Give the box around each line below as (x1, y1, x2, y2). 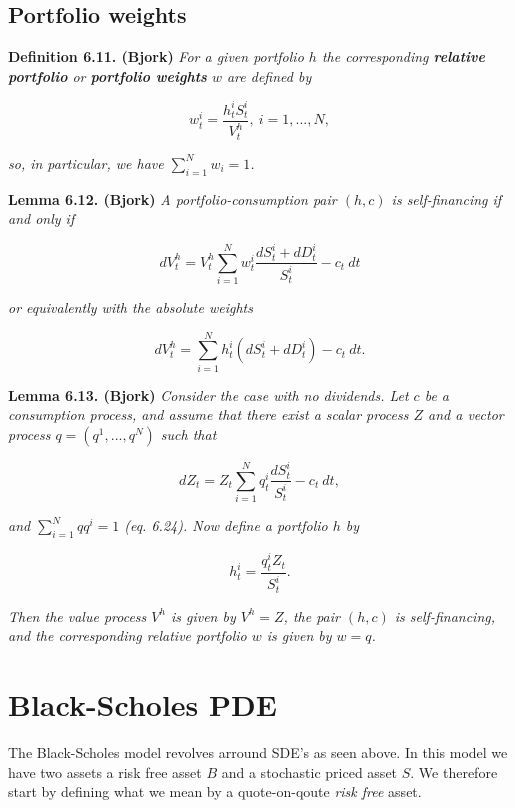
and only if (8, 208, 75, 229)
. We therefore (410, 761, 498, 782)
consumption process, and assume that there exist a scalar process (8, 404, 409, 425)
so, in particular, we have (8, 152, 164, 173)
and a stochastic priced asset (221, 761, 398, 782)
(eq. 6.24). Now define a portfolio (124, 515, 328, 536)
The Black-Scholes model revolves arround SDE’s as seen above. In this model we (8, 742, 508, 763)
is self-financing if (391, 188, 502, 209)
